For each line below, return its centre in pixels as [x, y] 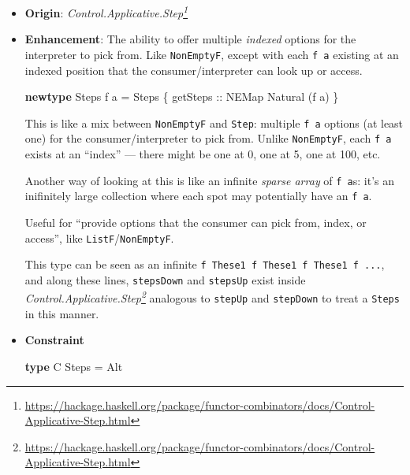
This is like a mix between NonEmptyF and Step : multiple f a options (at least [214, 122]
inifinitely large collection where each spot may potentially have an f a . [198, 196]
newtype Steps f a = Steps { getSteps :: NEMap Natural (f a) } [182, 96]
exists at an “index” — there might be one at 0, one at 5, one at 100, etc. [203, 154]
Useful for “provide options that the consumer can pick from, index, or [196, 222]
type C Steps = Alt [74, 366]
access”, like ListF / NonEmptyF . [99, 237]
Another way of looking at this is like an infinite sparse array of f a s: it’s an [210, 180]
